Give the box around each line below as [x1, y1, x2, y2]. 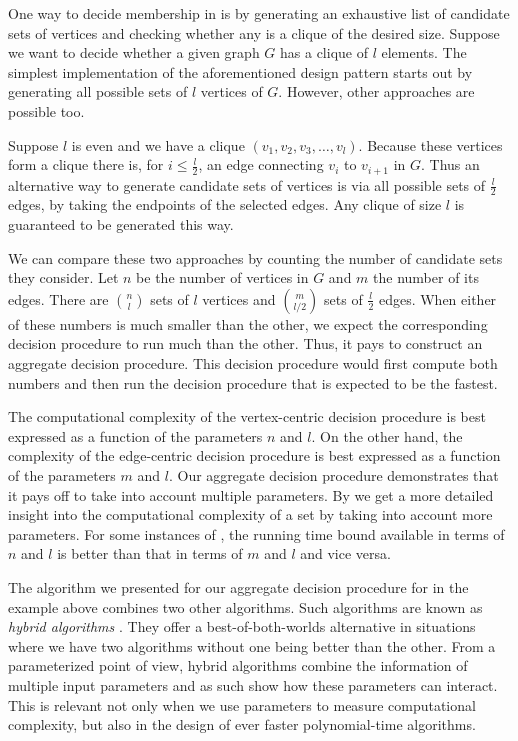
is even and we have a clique [71, 134, 245, 155]
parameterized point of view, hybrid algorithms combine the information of [8, 655, 468, 676]
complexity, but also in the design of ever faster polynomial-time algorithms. [8, 714, 476, 735]
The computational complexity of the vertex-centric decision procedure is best [8, 406, 486, 427]
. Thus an [421, 154, 480, 175]
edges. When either [378, 288, 497, 309]
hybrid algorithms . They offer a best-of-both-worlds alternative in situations [8, 616, 476, 637]
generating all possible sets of [8, 81, 188, 102]
